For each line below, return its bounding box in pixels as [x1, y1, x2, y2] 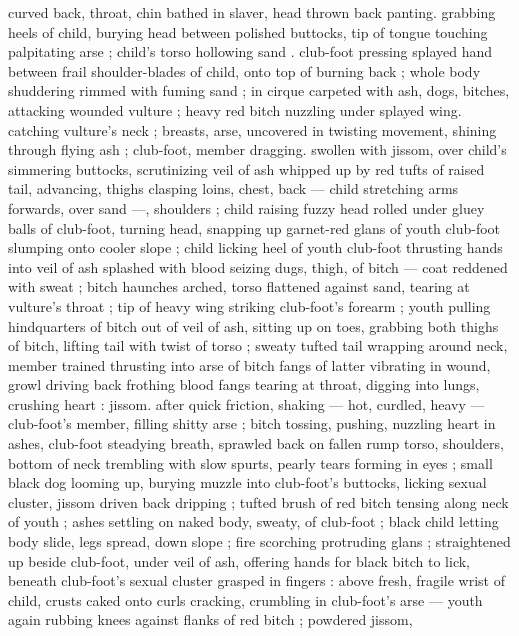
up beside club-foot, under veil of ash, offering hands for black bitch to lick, [8, 550, 470, 571]
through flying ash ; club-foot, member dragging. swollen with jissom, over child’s [8, 139, 507, 160]
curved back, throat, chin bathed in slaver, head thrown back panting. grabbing [8, 2, 496, 22]
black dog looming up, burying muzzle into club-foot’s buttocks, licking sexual [8, 472, 487, 493]
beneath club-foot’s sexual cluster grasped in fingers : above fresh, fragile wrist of [8, 570, 506, 591]
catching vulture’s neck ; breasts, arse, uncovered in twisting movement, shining [8, 119, 497, 140]
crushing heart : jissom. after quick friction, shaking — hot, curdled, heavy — [8, 393, 485, 414]
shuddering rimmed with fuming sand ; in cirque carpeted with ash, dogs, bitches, [8, 80, 510, 101]
